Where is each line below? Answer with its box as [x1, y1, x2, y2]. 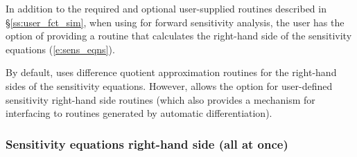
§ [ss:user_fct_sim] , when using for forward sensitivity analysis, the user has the [6, 15, 345, 29]
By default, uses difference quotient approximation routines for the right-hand [6, 65, 337, 80]
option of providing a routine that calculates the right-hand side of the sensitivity [6, 28, 352, 43]
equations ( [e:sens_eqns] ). [6, 41, 115, 56]
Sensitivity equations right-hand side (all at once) [6, 135, 288, 152]
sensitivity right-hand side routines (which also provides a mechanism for [6, 92, 315, 107]
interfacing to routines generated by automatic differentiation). [6, 106, 272, 120]
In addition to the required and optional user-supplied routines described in [6, 1, 326, 15]
